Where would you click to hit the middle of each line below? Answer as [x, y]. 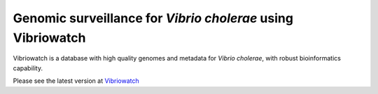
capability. [28, 68]
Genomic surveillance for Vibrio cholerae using [153, 18]
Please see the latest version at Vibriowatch [76, 81]
